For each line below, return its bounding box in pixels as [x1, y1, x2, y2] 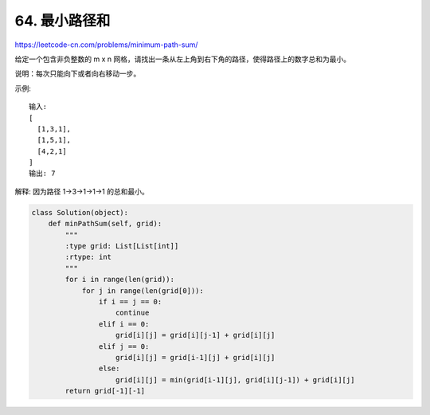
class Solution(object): [31, 208, 129, 217]
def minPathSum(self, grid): [48, 219, 162, 229]
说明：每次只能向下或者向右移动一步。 [14, 69, 141, 79]
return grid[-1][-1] [64, 386, 146, 396]
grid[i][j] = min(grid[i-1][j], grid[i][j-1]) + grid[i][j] [115, 375, 355, 384]
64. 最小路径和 [14, 12, 111, 29]
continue [115, 308, 150, 318]
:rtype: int [64, 253, 111, 262]
